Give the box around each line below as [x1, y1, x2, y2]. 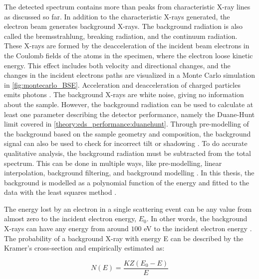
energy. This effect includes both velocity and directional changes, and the [4, 60, 231, 70]
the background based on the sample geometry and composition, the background [4, 128, 251, 139]
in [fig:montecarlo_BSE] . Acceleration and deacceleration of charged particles [4, 79, 241, 90]
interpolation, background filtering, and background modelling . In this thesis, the [4, 167, 255, 178]
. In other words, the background [146, 213, 248, 224]
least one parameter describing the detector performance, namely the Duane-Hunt [4, 109, 255, 119]
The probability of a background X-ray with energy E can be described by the [4, 233, 244, 243]
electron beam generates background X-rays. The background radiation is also [4, 21, 243, 31]
